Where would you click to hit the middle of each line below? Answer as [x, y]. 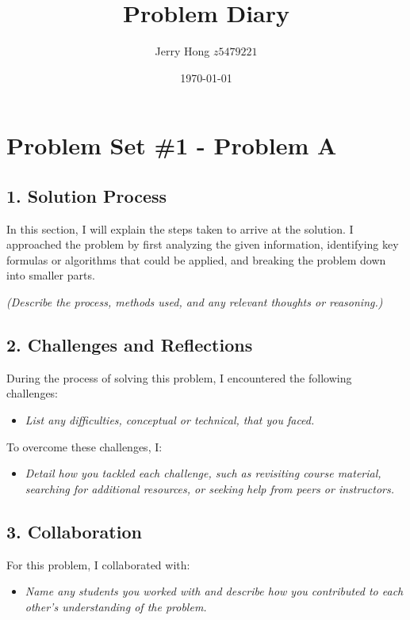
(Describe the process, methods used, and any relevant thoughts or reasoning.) [195, 302]
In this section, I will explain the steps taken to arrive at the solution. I [180, 228]
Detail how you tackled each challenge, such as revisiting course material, [203, 473]
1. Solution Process [87, 195]
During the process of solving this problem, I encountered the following [179, 377]
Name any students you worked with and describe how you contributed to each [214, 591]
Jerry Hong [182, 51]
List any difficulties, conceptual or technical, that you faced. [170, 420]
